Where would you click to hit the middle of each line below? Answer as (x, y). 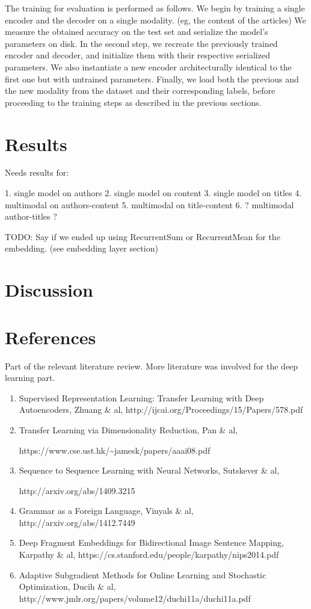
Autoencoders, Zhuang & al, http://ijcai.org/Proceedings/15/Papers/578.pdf (161, 410)
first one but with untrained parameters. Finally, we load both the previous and (152, 79)
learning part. (30, 378)
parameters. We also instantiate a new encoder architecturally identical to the (148, 66)
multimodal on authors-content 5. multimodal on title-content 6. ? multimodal (149, 204)
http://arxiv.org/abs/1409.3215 (77, 490)
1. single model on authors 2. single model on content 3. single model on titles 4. (153, 193)
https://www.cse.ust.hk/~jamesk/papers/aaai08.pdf (115, 450)
